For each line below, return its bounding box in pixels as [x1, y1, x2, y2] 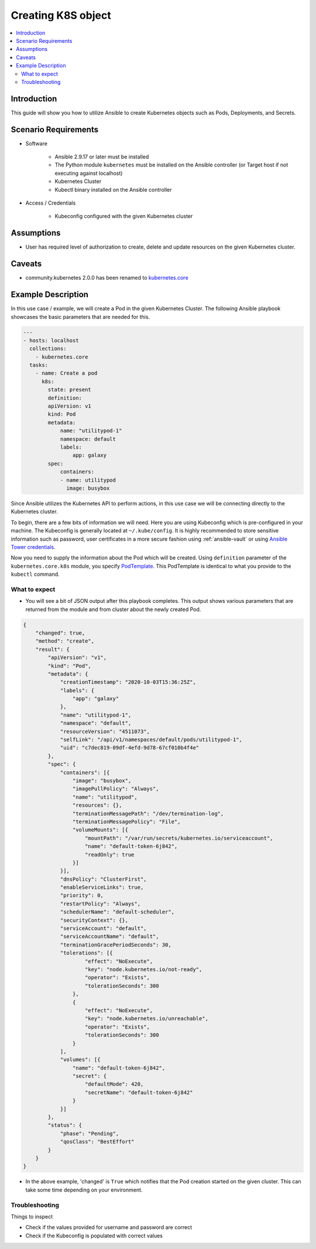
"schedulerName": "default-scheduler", [60, 909, 175, 915]
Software [25, 140, 48, 147]
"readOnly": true [85, 851, 135, 858]
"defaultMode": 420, [85, 1081, 144, 1088]
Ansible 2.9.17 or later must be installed [54, 153, 149, 161]
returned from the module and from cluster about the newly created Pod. [25, 606, 201, 613]
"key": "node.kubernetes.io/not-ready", [85, 966, 202, 973]
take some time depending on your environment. [25, 1186, 143, 1193]
